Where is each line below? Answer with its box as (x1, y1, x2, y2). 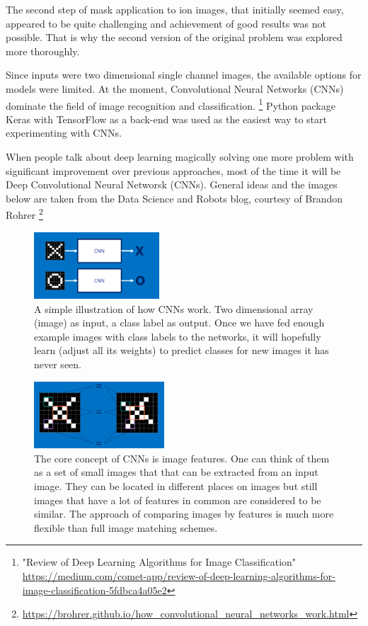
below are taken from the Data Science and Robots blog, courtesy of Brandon (6, 190, 343, 205)
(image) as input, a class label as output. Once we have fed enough (34, 315, 325, 330)
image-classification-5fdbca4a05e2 (22, 582, 167, 597)
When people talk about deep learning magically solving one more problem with (6, 149, 354, 164)
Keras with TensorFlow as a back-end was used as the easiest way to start (6, 111, 327, 126)
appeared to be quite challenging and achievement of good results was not (6, 16, 326, 30)
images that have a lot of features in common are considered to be (34, 492, 321, 507)
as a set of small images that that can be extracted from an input (34, 465, 318, 479)
